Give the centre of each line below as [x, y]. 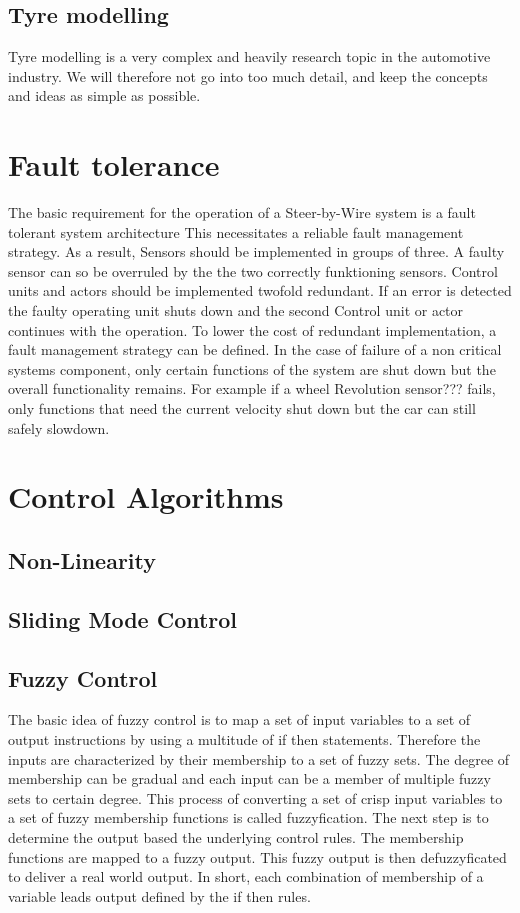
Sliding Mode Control [123, 618]
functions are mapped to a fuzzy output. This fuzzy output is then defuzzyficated [257, 856]
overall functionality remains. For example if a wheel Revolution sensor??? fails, [252, 388]
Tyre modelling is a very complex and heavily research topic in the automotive [249, 56]
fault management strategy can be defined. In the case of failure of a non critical [255, 349]
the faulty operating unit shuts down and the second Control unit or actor [236, 310]
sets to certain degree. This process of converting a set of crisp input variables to [255, 797]
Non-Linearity [82, 560]
